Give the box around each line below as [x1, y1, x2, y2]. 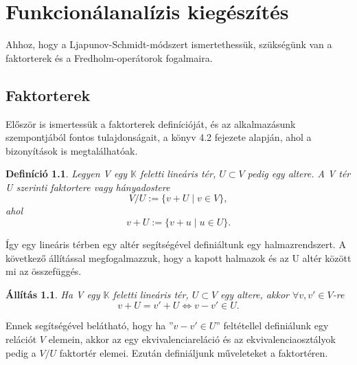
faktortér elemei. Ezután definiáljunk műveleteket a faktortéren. [59, 345, 328, 360]
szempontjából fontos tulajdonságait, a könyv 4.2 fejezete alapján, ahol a [5, 130, 312, 144]
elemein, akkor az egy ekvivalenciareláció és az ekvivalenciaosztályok [48, 332, 336, 346]
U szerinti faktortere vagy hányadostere [5, 179, 170, 194]
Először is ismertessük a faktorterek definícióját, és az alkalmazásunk [5, 116, 296, 131]
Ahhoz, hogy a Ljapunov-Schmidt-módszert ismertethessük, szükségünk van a [5, 37, 332, 52]
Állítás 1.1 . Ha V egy [5, 287, 100, 301]
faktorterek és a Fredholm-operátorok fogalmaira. [5, 50, 213, 65]
